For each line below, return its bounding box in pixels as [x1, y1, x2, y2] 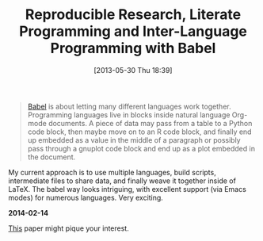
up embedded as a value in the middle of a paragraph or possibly [27, 135, 241, 144]
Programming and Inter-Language [18, 22, 248, 40]
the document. [27, 152, 76, 162]
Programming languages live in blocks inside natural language [27, 109, 231, 120]
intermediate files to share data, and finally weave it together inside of [8, 176, 236, 186]
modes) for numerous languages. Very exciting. [8, 193, 164, 202]
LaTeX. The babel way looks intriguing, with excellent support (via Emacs [8, 184, 247, 193]
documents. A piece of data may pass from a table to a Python [48, 118, 253, 128]
